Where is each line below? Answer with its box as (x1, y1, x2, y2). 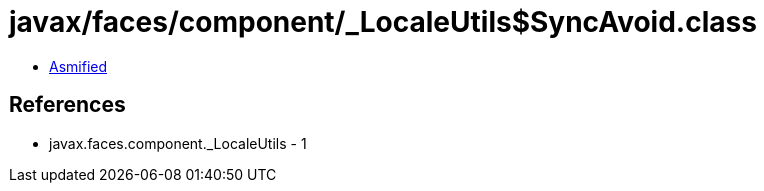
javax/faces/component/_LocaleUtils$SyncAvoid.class (9, 5, 757, 39)
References (9, 92, 126, 118)
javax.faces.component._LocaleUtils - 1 (49, 134, 307, 152)
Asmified (49, 57, 108, 75)
